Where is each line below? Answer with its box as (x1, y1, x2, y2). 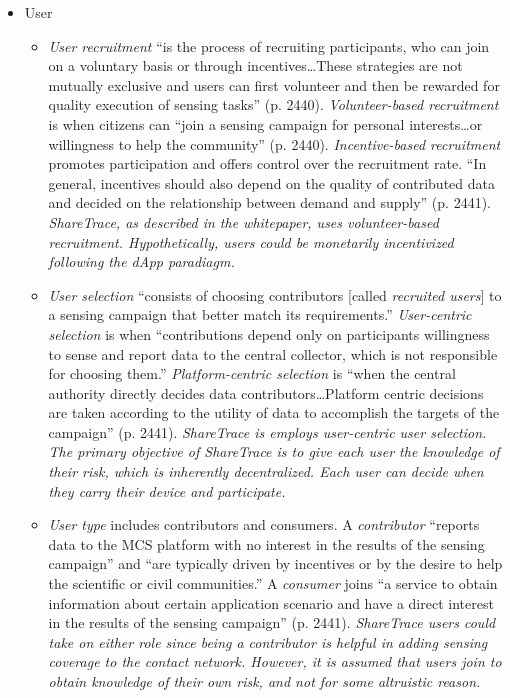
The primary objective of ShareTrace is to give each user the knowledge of (48, 441, 500, 462)
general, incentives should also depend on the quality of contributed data (48, 172, 495, 193)
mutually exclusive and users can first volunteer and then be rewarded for (48, 74, 500, 95)
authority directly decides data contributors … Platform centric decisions (48, 382, 484, 403)
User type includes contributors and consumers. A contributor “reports (48, 514, 480, 535)
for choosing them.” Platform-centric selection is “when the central (48, 363, 456, 384)
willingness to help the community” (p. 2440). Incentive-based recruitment (48, 133, 501, 154)
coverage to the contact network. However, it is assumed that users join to (48, 651, 502, 672)
